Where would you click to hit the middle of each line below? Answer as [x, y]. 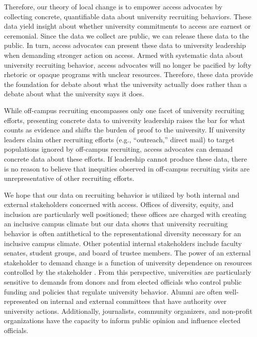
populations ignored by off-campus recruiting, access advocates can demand [118, 149]
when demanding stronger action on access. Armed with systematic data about [124, 55]
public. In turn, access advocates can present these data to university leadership [125, 45]
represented [21, 301]
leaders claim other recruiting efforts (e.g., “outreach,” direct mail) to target [119, 139]
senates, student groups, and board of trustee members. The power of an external [128, 253]
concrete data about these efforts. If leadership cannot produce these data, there [126, 158]
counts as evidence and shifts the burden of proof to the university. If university [125, 130]
